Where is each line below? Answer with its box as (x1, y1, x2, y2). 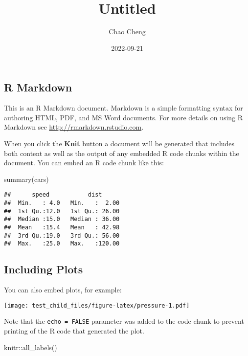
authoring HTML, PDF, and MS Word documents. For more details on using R (4, 112, 243, 122)
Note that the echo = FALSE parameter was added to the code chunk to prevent (4, 316, 244, 326)
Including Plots (4, 262, 83, 277)
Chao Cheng (109, 26, 146, 37)
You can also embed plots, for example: (4, 285, 122, 295)
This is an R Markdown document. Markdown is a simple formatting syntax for (4, 103, 243, 113)
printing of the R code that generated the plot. (4, 325, 144, 335)
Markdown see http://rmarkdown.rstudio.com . (4, 122, 144, 132)
